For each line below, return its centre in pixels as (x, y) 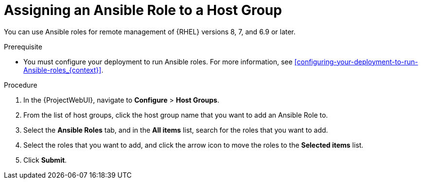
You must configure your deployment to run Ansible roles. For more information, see (158, 61)
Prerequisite (23, 46)
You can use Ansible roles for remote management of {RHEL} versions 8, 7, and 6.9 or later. (150, 31)
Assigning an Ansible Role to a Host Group (143, 10)
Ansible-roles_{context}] (62, 70)
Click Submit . (45, 160)
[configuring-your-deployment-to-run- (356, 61)
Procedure (21, 85)
